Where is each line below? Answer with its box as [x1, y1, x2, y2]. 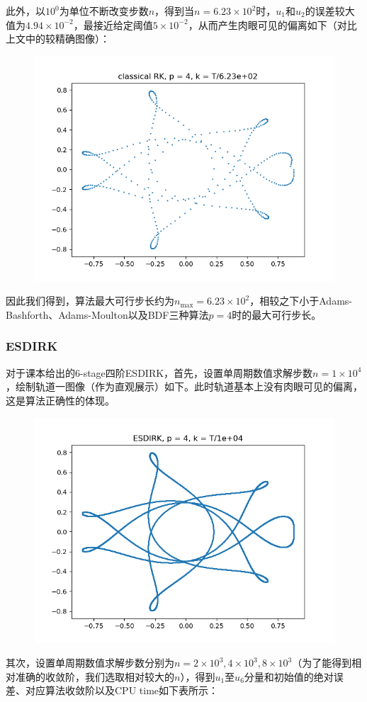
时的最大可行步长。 [232, 307, 322, 322]
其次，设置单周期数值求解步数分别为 [6, 655, 174, 670]
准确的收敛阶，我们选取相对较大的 [15, 669, 174, 684]
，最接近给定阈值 [73, 17, 153, 32]
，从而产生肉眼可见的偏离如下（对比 [188, 17, 357, 32]
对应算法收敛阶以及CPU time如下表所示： [25, 683, 219, 698]
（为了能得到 [292, 655, 352, 670]
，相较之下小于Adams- [249, 293, 352, 308]
